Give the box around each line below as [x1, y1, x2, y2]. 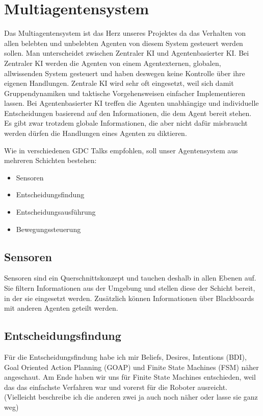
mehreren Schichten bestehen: [4, 155, 97, 166]
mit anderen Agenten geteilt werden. [4, 303, 118, 313]
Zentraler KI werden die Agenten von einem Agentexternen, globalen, [4, 57, 221, 68]
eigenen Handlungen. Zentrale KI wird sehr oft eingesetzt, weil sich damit [4, 78, 234, 88]
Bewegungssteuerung [16, 223, 81, 234]
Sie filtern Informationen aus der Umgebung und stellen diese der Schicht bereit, [4, 283, 255, 293]
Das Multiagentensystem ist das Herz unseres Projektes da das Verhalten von [4, 28, 246, 38]
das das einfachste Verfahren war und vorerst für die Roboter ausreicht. [4, 381, 228, 392]
